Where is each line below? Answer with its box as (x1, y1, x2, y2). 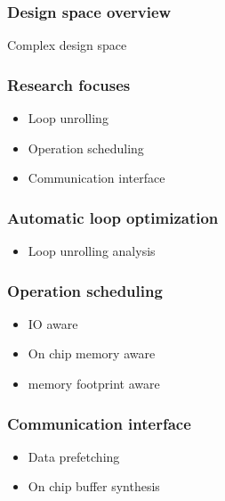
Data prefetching (28, 447, 120, 465)
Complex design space (7, 36, 127, 54)
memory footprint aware (28, 374, 160, 393)
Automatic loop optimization (7, 206, 219, 228)
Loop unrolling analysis (28, 242, 156, 260)
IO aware (28, 314, 78, 333)
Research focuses (7, 73, 131, 95)
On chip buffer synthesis (28, 477, 160, 496)
